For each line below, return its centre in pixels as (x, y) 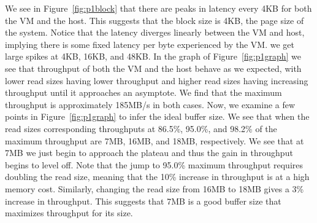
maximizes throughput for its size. (69, 213)
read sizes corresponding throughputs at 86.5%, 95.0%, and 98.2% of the (141, 128)
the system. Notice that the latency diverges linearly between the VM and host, (155, 32)
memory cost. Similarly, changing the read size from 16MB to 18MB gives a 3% (155, 188)
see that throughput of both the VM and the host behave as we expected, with (153, 68)
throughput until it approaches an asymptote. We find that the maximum (143, 92)
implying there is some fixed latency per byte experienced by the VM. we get (150, 44)
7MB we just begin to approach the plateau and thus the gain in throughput (149, 153)
